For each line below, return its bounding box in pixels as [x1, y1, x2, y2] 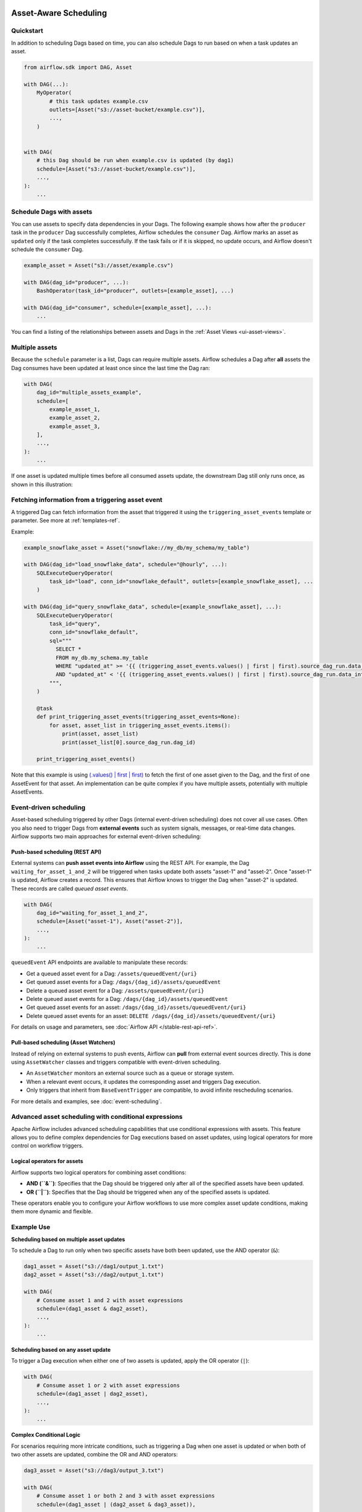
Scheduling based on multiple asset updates [11, 1236, 125, 1243]
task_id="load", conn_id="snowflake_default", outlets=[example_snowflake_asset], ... [49, 578, 314, 585]
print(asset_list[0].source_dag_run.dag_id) [62, 738, 196, 746]
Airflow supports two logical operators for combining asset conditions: [11, 1168, 186, 1176]
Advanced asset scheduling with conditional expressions [11, 1113, 183, 1121]
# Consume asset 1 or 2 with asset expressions [36, 1382, 180, 1389]
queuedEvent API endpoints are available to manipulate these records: [11, 959, 188, 966]
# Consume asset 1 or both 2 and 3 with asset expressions [36, 1493, 215, 1499]
